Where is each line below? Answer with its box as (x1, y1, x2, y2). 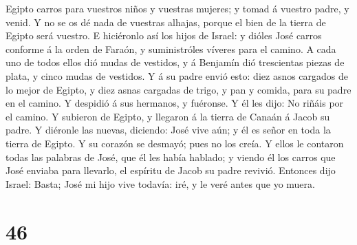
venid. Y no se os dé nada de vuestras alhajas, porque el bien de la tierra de (6, 14, 326, 29)
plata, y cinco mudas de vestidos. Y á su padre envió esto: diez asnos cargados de (6, 68, 349, 83)
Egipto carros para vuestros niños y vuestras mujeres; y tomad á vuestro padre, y (6, 1, 349, 15)
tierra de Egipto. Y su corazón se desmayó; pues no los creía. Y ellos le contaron (6, 136, 344, 150)
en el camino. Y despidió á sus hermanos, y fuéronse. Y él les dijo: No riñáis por (6, 96, 344, 110)
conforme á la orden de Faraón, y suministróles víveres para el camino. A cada (6, 41, 336, 56)
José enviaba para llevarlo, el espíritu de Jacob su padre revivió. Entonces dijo (6, 163, 336, 178)
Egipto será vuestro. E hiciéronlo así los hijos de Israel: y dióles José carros (6, 28, 322, 43)
